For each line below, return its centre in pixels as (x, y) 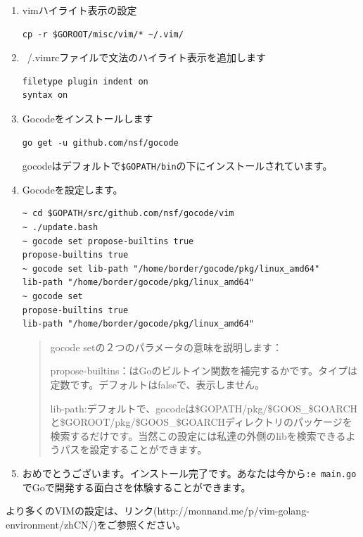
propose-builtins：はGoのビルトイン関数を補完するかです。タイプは (204, 371)
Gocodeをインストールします (88, 118)
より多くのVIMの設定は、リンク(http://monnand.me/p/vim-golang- (158, 511)
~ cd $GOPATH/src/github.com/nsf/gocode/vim (128, 214)
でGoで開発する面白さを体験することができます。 (136, 487)
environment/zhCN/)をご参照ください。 (96, 524)
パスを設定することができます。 (134, 449)
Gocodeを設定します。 (72, 189)
